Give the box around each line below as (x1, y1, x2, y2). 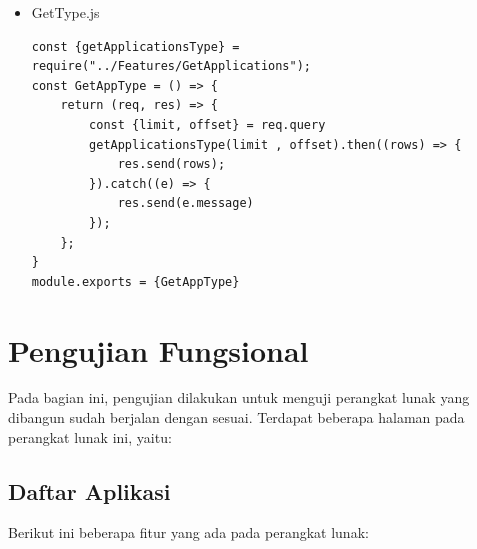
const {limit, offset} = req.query (89, 117, 326, 132)
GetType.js (31, 2, 100, 22)
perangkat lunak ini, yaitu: (8, 426, 172, 447)
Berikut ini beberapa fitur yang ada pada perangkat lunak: (8, 522, 369, 543)
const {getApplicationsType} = (31, 39, 240, 54)
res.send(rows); (117, 157, 226, 172)
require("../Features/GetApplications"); (31, 59, 311, 74)
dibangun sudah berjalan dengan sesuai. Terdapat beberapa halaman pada (8, 407, 465, 428)
